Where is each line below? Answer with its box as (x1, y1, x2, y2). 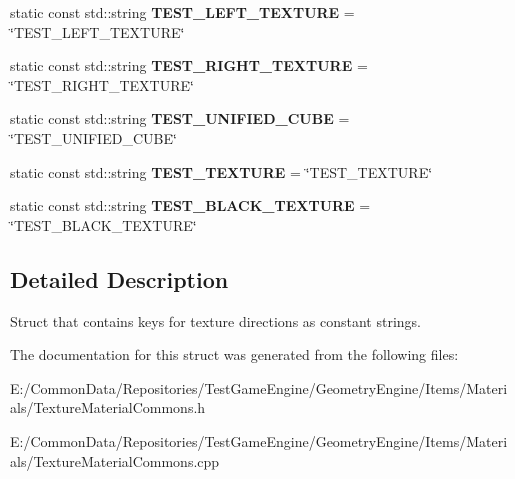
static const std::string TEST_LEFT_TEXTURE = (10, 2, 355, 22)
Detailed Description (10, 263, 229, 294)
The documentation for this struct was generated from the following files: (10, 344, 459, 365)
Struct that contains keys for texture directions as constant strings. (10, 310, 422, 331)
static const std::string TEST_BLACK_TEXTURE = (10, 195, 371, 216)
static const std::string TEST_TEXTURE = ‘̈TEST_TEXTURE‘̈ (10, 161, 433, 182)
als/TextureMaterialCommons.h (10, 397, 206, 418)
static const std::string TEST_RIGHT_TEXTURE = (10, 55, 368, 76)
